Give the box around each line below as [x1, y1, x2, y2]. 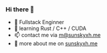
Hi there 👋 [5, 5, 35, 14]
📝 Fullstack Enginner [14, 19, 64, 26]
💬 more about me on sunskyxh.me [14, 40, 98, 47]
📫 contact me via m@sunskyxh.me [14, 32, 101, 39]
